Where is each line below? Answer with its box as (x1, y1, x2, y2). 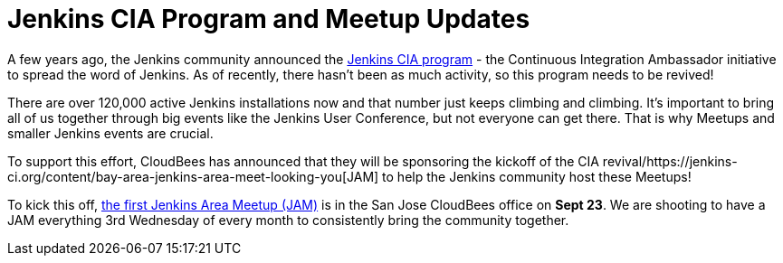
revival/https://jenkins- (602, 153, 738, 169)
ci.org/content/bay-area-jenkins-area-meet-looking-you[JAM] (7, 168, 379, 184)
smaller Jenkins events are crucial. (7, 125, 214, 141)
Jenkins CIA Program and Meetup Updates (7, 4, 530, 34)
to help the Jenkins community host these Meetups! (382, 168, 692, 184)
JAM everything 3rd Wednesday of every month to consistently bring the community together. (7, 211, 569, 228)
